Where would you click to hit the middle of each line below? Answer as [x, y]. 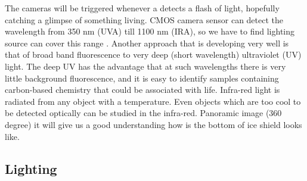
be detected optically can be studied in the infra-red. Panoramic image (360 [143, 113]
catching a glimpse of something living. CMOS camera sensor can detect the [144, 19]
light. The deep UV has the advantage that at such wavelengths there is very [145, 66]
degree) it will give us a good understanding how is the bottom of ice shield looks [153, 124]
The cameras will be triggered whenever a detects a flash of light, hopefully [142, 8]
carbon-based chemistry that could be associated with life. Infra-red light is [142, 90]
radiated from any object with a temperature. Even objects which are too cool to [153, 101]
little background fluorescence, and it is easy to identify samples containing [142, 78]
